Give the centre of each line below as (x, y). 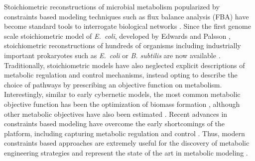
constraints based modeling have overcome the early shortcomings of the (115, 123)
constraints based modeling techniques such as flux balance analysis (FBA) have (127, 16)
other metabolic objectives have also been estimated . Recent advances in (116, 114)
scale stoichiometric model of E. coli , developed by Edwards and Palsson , (117, 36)
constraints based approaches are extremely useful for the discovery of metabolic (127, 143)
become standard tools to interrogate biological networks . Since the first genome (127, 26)
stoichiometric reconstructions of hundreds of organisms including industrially (123, 45)
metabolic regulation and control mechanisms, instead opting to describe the (121, 75)
